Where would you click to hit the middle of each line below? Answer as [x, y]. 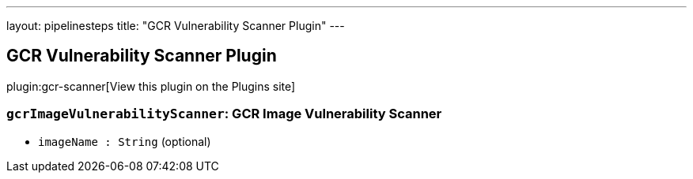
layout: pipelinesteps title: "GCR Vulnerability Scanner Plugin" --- [176, 26]
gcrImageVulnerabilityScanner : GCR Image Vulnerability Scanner [224, 114]
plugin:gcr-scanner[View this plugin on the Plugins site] [151, 86]
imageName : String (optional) [125, 141]
